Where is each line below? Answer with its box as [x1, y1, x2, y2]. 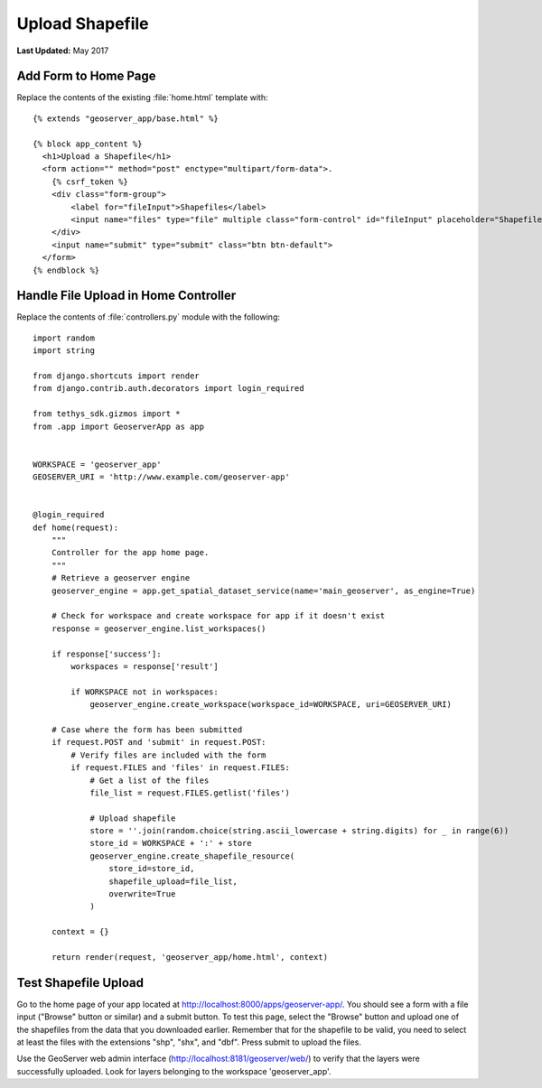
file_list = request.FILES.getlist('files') [89, 787, 291, 798]
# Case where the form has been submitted [51, 724, 243, 735]
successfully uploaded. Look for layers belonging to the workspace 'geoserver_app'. [16, 1065, 332, 1076]
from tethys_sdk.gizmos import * [33, 409, 181, 419]
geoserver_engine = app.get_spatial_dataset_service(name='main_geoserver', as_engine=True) [51, 585, 476, 596]
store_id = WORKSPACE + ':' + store [89, 838, 252, 849]
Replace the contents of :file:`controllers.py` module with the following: [16, 312, 280, 322]
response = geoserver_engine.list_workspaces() [51, 623, 266, 634]
